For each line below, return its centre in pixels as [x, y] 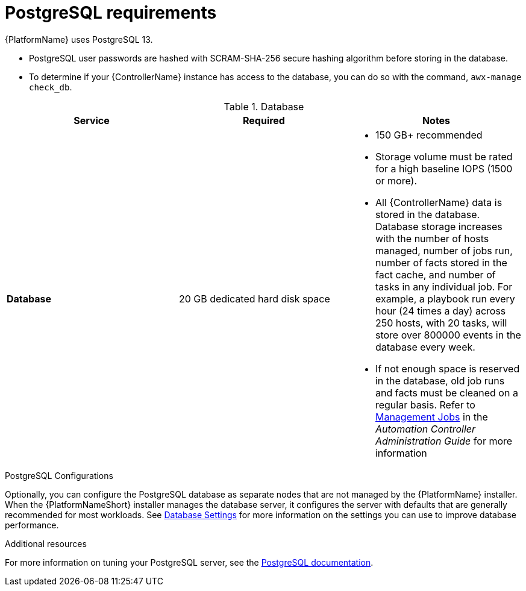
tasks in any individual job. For [444, 286]
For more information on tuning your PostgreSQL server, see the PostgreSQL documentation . [189, 562]
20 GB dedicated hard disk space [254, 299]
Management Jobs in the [431, 417]
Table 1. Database [264, 106]
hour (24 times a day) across [440, 311]
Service [92, 120]
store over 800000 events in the [448, 335]
